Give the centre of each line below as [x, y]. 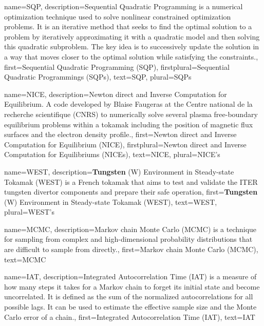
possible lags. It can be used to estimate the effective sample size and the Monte [130, 307]
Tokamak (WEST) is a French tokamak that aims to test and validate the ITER [131, 181]
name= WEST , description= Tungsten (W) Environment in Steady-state [119, 171]
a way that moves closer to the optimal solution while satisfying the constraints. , [131, 56]
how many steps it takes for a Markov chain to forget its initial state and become [132, 286]
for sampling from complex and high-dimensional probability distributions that [128, 239]
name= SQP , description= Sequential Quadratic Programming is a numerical [124, 6]
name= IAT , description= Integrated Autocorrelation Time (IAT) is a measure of [130, 276]
